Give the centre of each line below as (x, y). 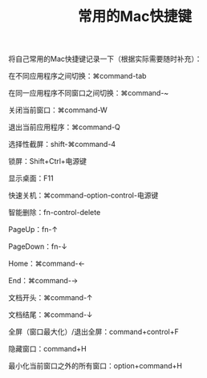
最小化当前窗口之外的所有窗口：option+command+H (95, 366)
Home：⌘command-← (47, 264)
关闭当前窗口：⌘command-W (58, 110)
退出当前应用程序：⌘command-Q (64, 127)
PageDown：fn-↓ (38, 246)
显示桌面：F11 (31, 178)
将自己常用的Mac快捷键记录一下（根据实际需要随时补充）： (105, 59)
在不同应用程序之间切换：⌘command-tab (77, 76)
